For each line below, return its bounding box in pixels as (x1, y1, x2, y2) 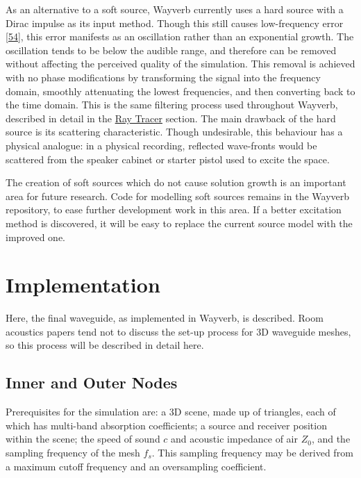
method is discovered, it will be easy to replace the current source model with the (6, 215, 353, 230)
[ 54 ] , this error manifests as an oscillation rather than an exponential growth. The (6, 29, 354, 44)
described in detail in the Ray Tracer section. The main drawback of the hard (6, 110, 336, 125)
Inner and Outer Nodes (6, 372, 178, 393)
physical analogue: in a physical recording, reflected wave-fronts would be (6, 138, 317, 152)
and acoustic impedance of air (171, 431, 298, 446)
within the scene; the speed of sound (6, 431, 160, 446)
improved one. (6, 229, 65, 244)
